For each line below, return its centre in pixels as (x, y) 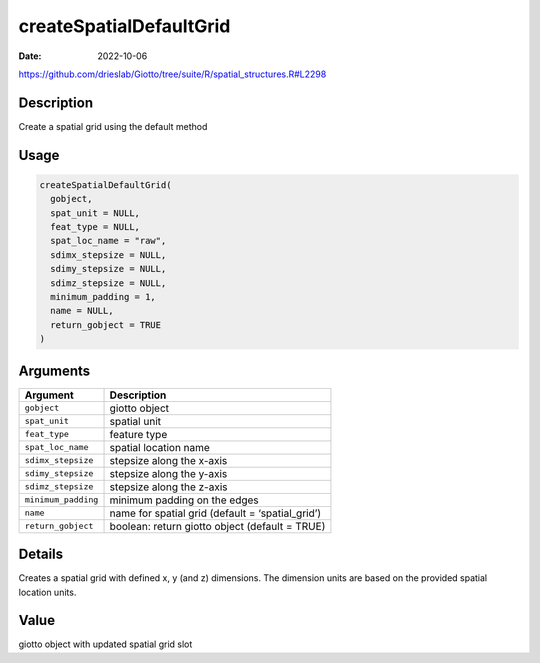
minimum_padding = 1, (103, 296)
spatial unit (135, 421)
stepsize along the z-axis (168, 487)
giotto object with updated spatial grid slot (105, 644)
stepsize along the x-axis (168, 460)
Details (41, 554)
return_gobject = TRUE (106, 324)
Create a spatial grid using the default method (113, 126)
